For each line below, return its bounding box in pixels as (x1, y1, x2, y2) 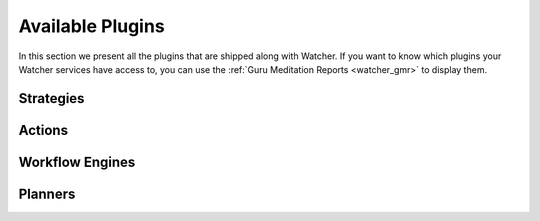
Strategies (18, 90, 85, 107)
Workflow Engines (18, 153, 136, 170)
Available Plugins (18, 15, 165, 37)
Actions (18, 121, 69, 139)
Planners (18, 185, 76, 202)
